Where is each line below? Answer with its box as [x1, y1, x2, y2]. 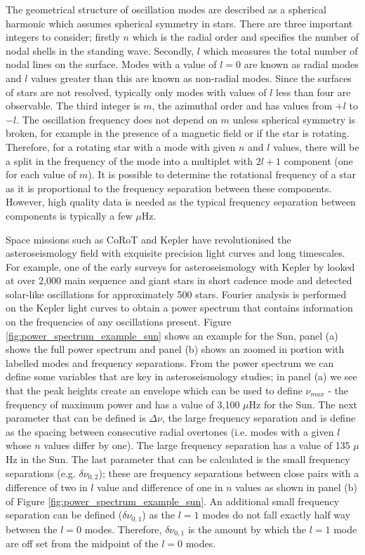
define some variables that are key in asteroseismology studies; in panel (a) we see [6, 369, 357, 384]
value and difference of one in [97, 480, 223, 495]
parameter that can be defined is [6, 410, 146, 425]
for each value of [6, 167, 77, 182]
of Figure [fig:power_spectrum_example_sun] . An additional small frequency [6, 493, 340, 508]
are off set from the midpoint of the [6, 536, 159, 551]
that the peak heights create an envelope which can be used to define [6, 383, 303, 398]
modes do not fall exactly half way [202, 507, 351, 522]
